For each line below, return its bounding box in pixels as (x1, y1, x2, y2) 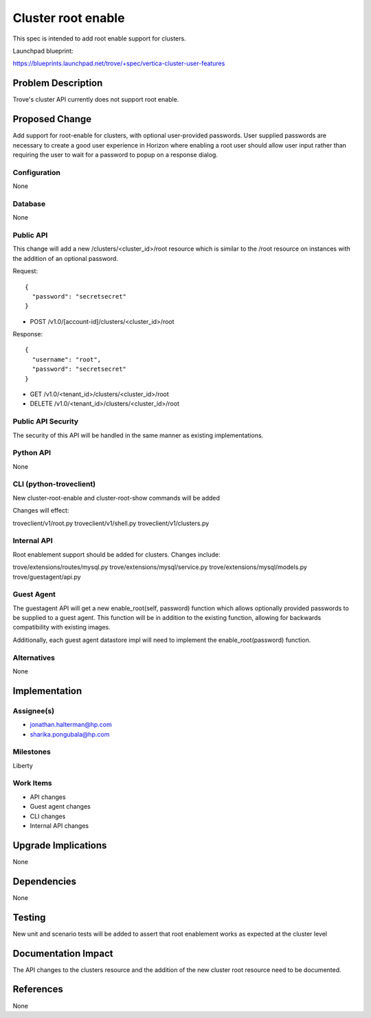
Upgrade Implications (12, 840, 107, 851)
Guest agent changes (30, 802, 91, 811)
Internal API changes (30, 822, 89, 830)
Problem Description (12, 78, 103, 89)
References (12, 984, 63, 995)
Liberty (12, 761, 34, 770)
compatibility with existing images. (12, 623, 111, 632)
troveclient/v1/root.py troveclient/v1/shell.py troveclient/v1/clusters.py (12, 519, 210, 527)
